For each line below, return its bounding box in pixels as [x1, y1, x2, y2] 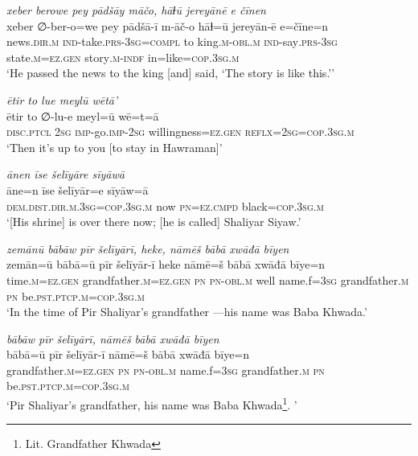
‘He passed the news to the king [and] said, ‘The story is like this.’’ [6, 64, 335, 81]
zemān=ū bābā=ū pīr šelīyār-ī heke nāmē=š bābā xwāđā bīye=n [6, 256, 326, 273]
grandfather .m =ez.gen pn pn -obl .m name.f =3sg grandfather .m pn [6, 361, 325, 378]
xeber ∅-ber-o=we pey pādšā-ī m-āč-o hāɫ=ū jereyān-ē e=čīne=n [6, 17, 329, 34]
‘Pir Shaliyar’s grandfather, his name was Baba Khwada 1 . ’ [6, 394, 297, 413]
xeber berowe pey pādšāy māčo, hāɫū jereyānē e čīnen [6, 2, 266, 18]
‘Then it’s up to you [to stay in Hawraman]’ [6, 138, 223, 155]
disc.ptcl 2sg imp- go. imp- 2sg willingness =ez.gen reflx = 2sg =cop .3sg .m [6, 123, 354, 140]
